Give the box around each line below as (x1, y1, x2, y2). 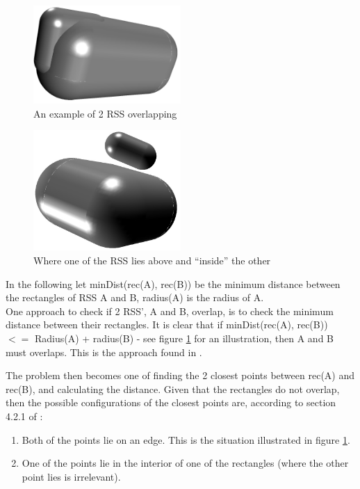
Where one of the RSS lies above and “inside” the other (33, 253, 271, 268)
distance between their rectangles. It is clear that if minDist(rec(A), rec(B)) (6, 317, 328, 332)
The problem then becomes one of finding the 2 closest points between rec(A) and (6, 368, 355, 383)
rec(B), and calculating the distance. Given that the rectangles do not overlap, (6, 381, 340, 396)
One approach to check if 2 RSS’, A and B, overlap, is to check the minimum (6, 303, 334, 318)
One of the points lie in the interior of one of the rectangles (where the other (22, 456, 349, 470)
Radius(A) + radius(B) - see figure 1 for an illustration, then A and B (34, 331, 334, 346)
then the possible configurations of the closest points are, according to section (6, 395, 336, 410)
